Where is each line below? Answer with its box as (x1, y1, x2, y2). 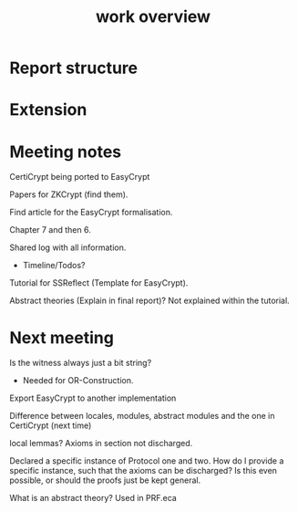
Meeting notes (9, 141, 121, 162)
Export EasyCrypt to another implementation (9, 392, 177, 403)
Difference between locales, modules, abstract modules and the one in (9, 411, 275, 422)
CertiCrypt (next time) (9, 420, 92, 431)
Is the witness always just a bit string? (9, 358, 152, 369)
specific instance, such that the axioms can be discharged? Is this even (9, 465, 278, 476)
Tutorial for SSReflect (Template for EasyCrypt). (9, 277, 189, 288)
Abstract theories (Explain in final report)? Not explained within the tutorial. (9, 295, 290, 307)
